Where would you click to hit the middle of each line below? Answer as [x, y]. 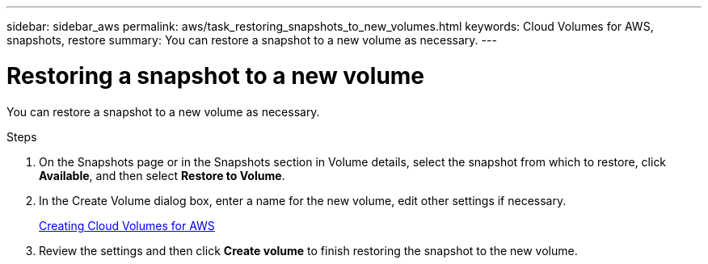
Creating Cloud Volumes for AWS [127, 225]
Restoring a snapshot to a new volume [216, 75]
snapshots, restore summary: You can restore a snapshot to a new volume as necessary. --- [252, 40]
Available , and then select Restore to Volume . [162, 175]
